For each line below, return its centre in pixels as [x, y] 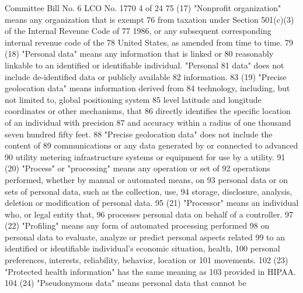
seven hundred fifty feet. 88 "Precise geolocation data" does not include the [139, 134]
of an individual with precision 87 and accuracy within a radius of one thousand [148, 122]
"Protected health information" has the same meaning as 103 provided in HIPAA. [150, 271]
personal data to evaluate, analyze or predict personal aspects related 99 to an [145, 237]
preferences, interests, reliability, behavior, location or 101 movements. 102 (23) [147, 260]
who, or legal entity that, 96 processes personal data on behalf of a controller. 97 [149, 214]
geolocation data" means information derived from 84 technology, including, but [147, 88]
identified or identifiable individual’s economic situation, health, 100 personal [142, 248]
